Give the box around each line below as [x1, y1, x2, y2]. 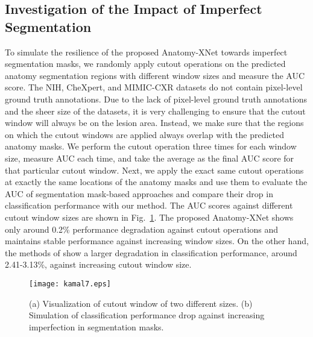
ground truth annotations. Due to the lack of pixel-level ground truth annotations [5, 92, 308, 105]
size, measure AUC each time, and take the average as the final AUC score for [5, 151, 294, 164]
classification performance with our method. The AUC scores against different [5, 199, 293, 212]
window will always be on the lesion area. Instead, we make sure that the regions [5, 116, 304, 129]
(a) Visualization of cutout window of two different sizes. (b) [29, 297, 253, 309]
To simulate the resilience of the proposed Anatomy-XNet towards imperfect [5, 45, 288, 58]
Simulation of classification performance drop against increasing [29, 309, 265, 321]
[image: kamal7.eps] [29, 279, 112, 288]
